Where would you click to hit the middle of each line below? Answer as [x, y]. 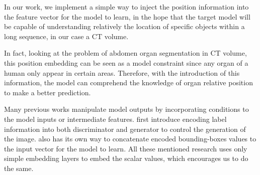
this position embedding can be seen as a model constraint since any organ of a [126, 62]
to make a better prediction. [48, 92]
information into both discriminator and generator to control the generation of [125, 129]
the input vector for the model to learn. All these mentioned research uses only [126, 148]
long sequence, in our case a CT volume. [66, 36]
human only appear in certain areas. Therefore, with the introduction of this [122, 72]
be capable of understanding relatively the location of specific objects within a [124, 26]
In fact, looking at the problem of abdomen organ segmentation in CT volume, [125, 53]
